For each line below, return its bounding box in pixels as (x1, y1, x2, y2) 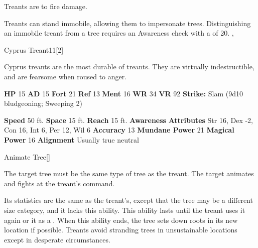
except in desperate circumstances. (4, 234, 110, 244)
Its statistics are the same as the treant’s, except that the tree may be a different (4, 195, 253, 205)
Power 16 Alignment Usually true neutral (4, 134, 139, 145)
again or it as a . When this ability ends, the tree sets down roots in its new (4, 214, 238, 225)
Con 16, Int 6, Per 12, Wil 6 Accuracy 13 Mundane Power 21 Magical (4, 125, 234, 135)
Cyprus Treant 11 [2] (4, 44, 64, 55)
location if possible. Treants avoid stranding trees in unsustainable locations (4, 224, 237, 235)
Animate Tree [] (4, 151, 50, 162)
